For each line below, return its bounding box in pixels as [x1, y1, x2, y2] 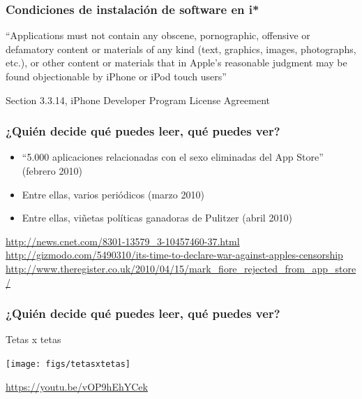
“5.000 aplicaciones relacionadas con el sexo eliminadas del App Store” [22, 150, 324, 164]
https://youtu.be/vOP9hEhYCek [6, 379, 148, 393]
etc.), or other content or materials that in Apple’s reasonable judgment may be [6, 55, 347, 70]
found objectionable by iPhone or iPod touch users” [6, 69, 227, 83]
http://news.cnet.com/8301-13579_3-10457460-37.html [6, 233, 240, 248]
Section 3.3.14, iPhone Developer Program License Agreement [6, 92, 270, 107]
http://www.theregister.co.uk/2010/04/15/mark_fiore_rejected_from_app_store [6, 261, 356, 275]
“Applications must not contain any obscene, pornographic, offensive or [6, 28, 310, 43]
